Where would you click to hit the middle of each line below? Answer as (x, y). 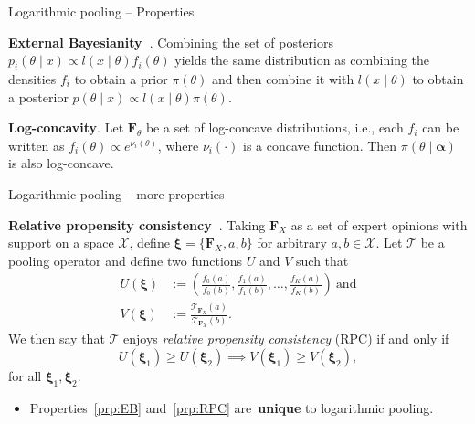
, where (178, 145)
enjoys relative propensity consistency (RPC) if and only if (286, 339)
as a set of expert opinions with (379, 224)
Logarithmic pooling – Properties (101, 11)
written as (37, 145)
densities (32, 78)
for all (25, 376)
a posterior (38, 96)
